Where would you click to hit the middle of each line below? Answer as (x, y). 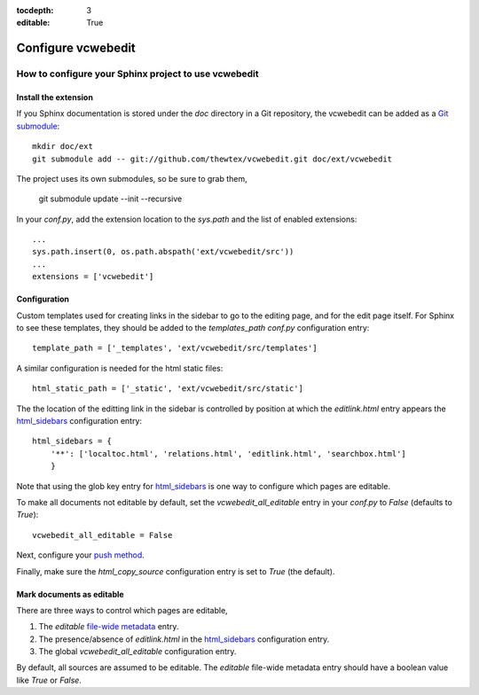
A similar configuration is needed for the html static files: (120, 368)
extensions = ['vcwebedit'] (93, 277)
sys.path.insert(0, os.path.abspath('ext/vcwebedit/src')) (163, 252)
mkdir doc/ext (63, 147)
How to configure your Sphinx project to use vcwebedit (137, 74)
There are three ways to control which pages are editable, (122, 610)
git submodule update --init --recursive (110, 199)
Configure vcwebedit (76, 48)
